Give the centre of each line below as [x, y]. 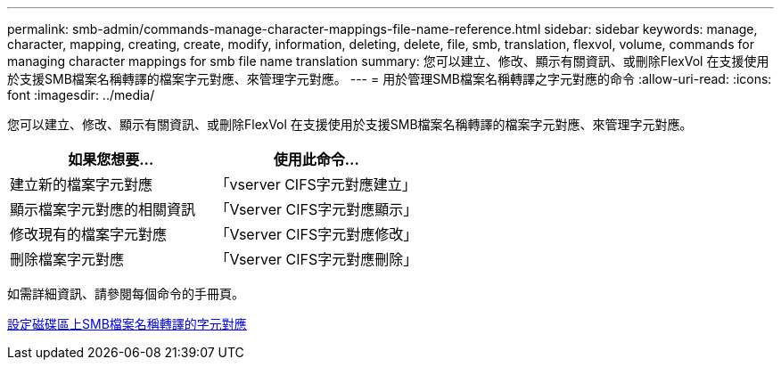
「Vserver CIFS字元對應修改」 [317, 234]
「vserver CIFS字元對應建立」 [316, 184]
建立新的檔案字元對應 [82, 184]
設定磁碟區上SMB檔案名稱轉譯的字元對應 [127, 324]
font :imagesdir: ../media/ [81, 95]
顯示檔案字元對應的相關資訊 [103, 209]
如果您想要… [111, 159]
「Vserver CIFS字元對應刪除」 [317, 259]
